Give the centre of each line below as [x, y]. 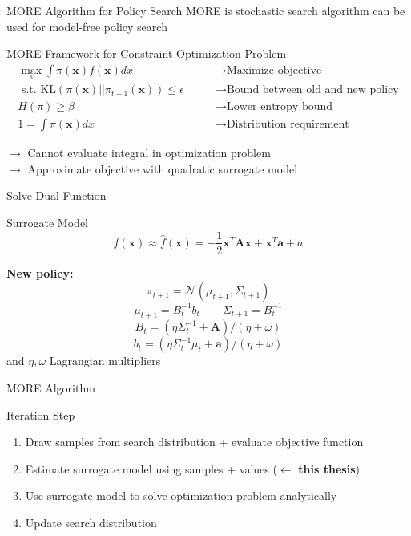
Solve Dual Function [56, 195]
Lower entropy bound [280, 107]
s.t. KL [38, 90]
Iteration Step [41, 414]
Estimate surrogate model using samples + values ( [151, 468]
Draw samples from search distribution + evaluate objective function [194, 442]
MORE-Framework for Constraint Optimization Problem [147, 53]
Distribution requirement [288, 125]
